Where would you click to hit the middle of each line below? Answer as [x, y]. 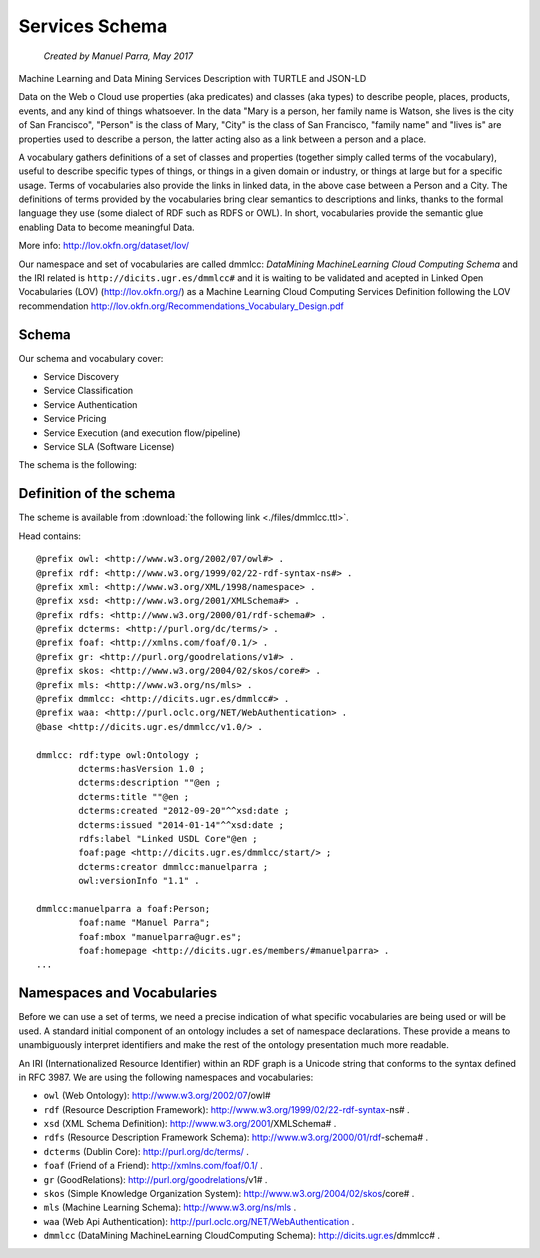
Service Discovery [81, 377]
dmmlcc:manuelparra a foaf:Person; [123, 908]
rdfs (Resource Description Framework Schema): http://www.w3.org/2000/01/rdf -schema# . [236, 1137]
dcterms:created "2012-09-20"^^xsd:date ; [184, 811]
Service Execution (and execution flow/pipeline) [142, 432]
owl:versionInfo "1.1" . [139, 881]
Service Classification [88, 391]
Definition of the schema [97, 493]
